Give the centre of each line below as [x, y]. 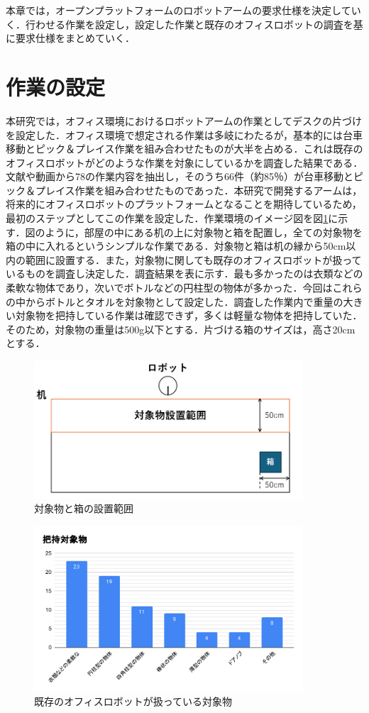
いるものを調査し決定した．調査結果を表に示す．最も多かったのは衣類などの [184, 273]
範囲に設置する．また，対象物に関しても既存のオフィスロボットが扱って [193, 259]
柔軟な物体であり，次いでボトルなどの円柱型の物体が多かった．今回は [169, 288]
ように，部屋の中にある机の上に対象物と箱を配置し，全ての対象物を [204, 232]
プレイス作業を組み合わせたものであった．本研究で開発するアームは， [199, 190]
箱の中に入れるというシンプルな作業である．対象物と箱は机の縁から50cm [176, 246]
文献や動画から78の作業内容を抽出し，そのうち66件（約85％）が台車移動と [180, 176]
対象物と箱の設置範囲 [84, 508]
